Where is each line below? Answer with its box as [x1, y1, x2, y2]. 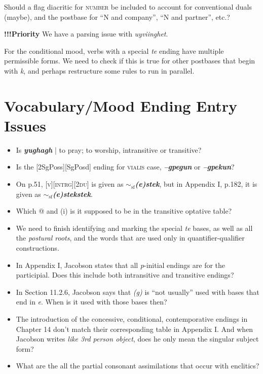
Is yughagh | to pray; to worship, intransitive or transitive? [16, 144, 202, 155]
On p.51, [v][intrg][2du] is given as [16, 179, 124, 189]
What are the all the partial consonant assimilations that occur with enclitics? [16, 360, 259, 371]
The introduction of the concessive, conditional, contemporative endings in [16, 314, 248, 324]
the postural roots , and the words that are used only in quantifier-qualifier [16, 232, 245, 243]
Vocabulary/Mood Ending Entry [4, 95, 238, 116]
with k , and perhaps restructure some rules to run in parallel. [4, 65, 195, 76]
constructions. [16, 243, 59, 253]
